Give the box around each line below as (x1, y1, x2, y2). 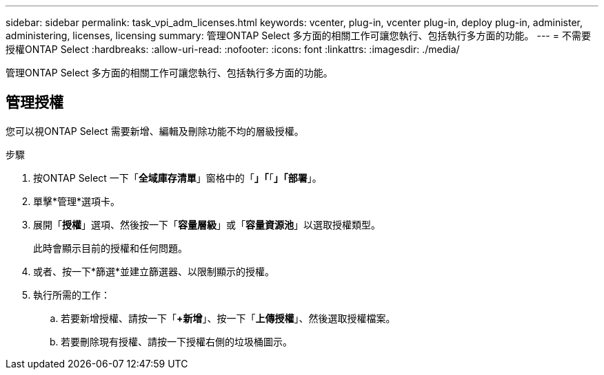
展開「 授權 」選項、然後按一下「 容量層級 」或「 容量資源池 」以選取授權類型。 (33, 218, 381, 231)
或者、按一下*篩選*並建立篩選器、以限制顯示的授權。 (33, 265, 275, 277)
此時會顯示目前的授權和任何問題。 (33, 242, 188, 254)
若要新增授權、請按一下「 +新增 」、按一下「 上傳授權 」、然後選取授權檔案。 (61, 312, 396, 324)
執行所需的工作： (33, 288, 110, 301)
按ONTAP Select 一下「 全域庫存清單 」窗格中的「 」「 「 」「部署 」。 (33, 171, 322, 184)
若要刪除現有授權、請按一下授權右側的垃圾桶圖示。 (61, 335, 292, 347)
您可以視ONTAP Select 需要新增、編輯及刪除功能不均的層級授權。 (6, 125, 304, 137)
